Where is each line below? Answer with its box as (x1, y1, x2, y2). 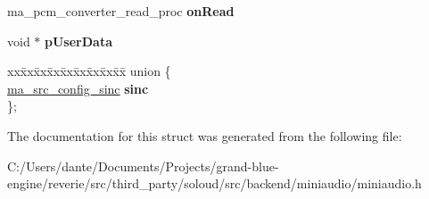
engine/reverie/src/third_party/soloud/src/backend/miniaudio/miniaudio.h (7, 174, 422, 193)
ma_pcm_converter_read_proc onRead (7, 2, 235, 20)
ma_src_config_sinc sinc (7, 79, 149, 97)
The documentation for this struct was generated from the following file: (7, 126, 402, 145)
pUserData (45, 31, 112, 50)
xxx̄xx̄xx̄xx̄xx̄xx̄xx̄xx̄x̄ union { (7, 62, 171, 80)
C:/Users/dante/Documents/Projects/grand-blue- (7, 156, 279, 175)
